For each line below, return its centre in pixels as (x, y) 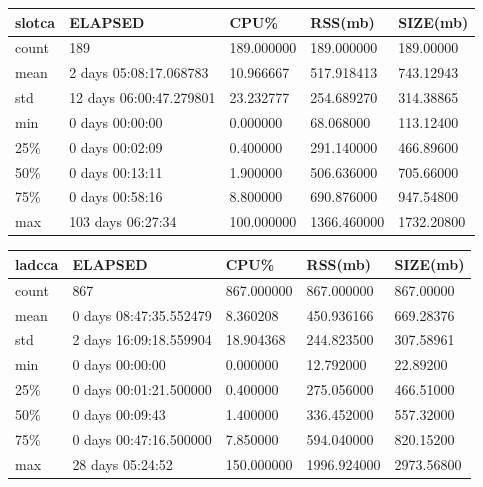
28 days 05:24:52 (122, 463)
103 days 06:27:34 (123, 221)
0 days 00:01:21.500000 (142, 389)
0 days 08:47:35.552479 (142, 314)
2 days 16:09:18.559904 (142, 339)
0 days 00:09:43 (119, 413)
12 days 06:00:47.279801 (142, 97)
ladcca (37, 263)
